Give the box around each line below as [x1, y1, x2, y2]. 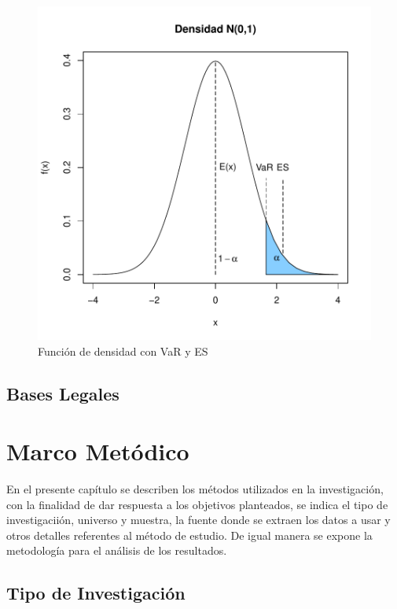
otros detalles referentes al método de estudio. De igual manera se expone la [6, 526, 373, 543]
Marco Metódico [6, 435, 189, 467]
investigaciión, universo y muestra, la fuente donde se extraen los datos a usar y [6, 511, 391, 528]
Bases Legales [6, 381, 119, 405]
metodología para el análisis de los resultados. [6, 542, 227, 559]
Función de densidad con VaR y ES [38, 342, 208, 359]
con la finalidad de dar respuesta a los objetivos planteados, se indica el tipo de [6, 496, 388, 512]
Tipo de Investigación [6, 581, 186, 605]
